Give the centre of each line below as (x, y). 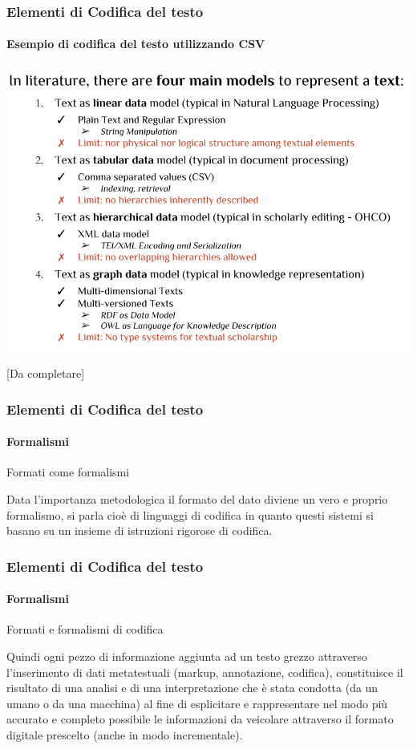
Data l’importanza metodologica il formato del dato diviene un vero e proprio (197, 498)
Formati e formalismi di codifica (85, 629)
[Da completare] (46, 373)
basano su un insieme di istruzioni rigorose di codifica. (140, 530)
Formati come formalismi (68, 472)
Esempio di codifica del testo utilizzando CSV (136, 44)
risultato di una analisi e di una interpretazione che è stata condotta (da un (192, 688)
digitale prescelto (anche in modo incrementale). (125, 734)
